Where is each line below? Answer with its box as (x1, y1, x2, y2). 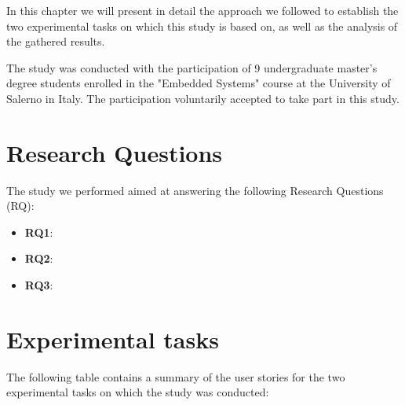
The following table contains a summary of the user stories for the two (6, 368, 345, 385)
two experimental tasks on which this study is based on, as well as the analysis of (6, 17, 398, 34)
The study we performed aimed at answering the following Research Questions (6, 182, 384, 198)
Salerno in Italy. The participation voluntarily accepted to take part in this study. (6, 90, 400, 106)
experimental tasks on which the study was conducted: (6, 384, 269, 400)
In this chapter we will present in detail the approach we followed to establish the (6, 2, 399, 18)
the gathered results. (6, 33, 105, 50)
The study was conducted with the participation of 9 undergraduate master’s (6, 59, 378, 75)
